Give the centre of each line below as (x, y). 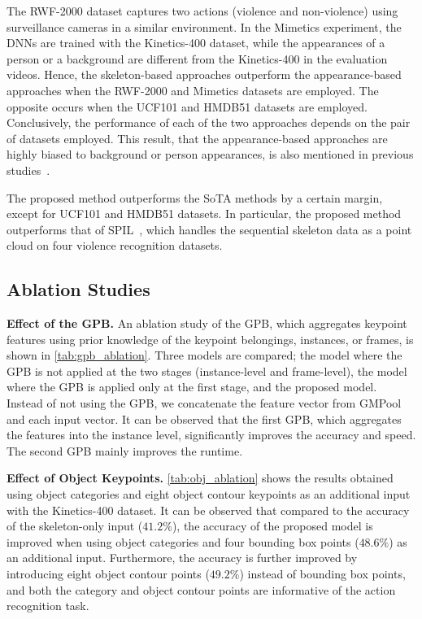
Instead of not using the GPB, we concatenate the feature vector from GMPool (204, 403)
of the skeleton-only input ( (75, 526)
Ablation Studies (78, 289)
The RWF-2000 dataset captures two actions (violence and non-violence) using (202, 11)
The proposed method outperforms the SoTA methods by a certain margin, (195, 197)
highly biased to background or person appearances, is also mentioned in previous (210, 154)
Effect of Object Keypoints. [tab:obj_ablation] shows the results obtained (200, 478)
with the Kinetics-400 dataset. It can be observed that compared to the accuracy (208, 510)
